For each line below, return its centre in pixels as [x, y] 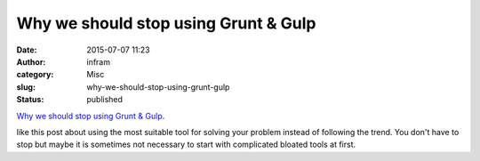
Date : [27, 50]
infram [99, 61]
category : [35, 75]
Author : [31, 61]
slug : [26, 87]
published [105, 100]
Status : [30, 100]
